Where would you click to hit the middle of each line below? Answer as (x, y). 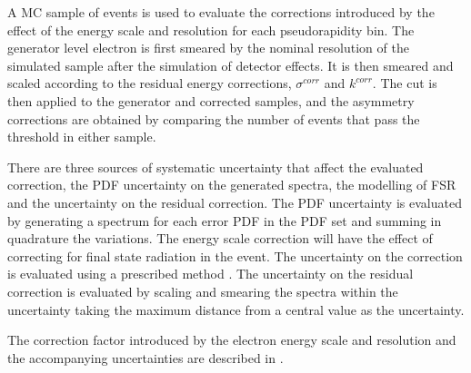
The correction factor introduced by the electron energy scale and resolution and (232, 340)
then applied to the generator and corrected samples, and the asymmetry (211, 100)
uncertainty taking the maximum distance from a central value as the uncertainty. (236, 309)
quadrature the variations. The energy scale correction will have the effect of (220, 238)
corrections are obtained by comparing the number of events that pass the (214, 118)
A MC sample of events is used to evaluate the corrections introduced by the (221, 12)
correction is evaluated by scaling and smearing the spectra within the (203, 291)
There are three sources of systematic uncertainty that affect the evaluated (215, 167)
